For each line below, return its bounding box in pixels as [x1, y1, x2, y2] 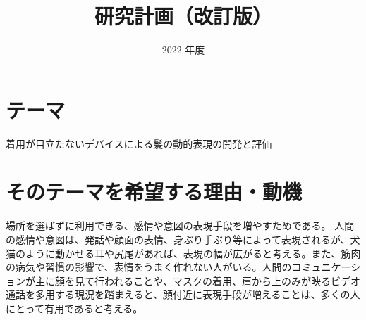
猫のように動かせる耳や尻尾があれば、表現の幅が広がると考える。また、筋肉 [6, 245, 361, 260]
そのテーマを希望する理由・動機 [6, 177, 303, 206]
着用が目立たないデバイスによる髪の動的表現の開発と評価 [6, 136, 272, 151]
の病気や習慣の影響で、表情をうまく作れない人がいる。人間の [6, 260, 292, 274]
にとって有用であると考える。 [6, 300, 143, 315]
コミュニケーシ [291, 260, 361, 274]
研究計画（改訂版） [94, 1, 272, 30]
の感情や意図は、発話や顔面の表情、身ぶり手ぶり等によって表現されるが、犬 [6, 231, 360, 246]
